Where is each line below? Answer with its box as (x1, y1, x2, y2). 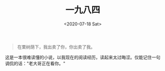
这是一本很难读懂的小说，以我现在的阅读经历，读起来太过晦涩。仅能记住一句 (5, 54, 161, 60)
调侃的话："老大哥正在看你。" (5, 60, 66, 66)
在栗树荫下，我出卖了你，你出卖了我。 (17, 44, 95, 49)
